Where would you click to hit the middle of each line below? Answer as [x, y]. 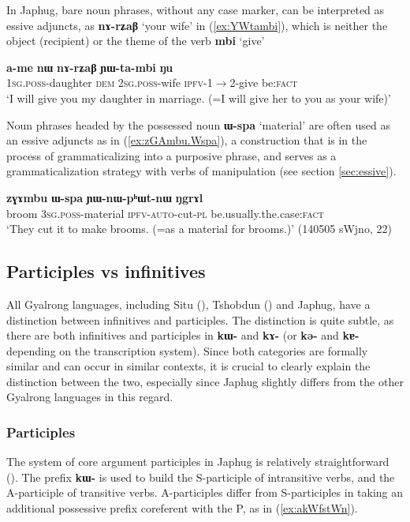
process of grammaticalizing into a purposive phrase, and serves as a [171, 155]
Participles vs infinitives [106, 271]
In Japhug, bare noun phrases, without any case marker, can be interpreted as [196, 9]
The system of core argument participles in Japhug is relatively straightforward [198, 462]
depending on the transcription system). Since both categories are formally [187, 350]
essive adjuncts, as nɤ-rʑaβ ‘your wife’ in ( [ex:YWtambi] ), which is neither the [197, 25]
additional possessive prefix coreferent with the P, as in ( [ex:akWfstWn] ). [182, 508]
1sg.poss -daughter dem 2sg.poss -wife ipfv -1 [110, 83]
